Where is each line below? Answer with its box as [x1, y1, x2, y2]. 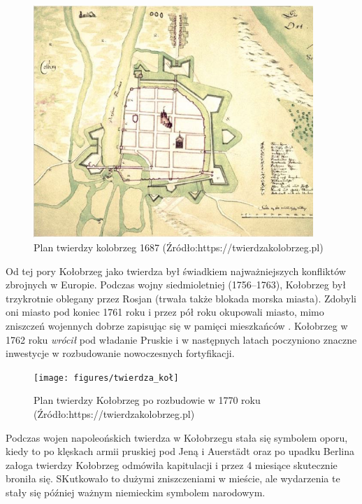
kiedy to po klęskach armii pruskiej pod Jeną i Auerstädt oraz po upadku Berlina [6, 444, 355, 458]
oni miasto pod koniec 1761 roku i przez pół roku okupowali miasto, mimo [6, 304, 324, 319]
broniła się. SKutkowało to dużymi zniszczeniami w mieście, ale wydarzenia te [6, 471, 340, 486]
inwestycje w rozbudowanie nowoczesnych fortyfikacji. [6, 346, 235, 360]
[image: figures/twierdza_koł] [34, 372, 179, 383]
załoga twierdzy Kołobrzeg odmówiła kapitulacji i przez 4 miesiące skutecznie [6, 457, 338, 472]
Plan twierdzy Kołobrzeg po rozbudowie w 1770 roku [34, 393, 261, 407]
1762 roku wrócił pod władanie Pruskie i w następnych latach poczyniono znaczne [6, 332, 357, 346]
